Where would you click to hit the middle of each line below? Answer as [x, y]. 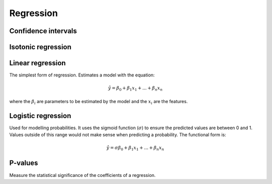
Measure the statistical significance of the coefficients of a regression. [83, 175]
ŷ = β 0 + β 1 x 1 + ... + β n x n [135, 89]
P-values [24, 163]
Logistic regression [40, 116]
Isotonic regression [40, 47]
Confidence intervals [43, 31]
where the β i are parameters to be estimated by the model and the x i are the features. [99, 102]
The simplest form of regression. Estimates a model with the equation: [82, 75]
